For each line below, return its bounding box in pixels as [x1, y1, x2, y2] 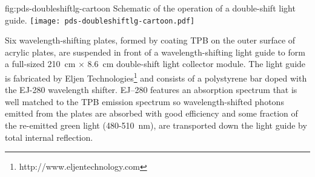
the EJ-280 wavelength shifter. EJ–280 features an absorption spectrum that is [5, 83, 297, 96]
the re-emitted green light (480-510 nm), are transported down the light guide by [5, 119, 307, 132]
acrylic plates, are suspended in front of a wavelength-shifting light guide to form [5, 45, 305, 58]
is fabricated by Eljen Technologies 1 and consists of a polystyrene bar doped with [5, 70, 307, 84]
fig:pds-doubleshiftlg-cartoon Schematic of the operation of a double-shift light [5, 2, 296, 14]
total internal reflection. [5, 130, 93, 143]
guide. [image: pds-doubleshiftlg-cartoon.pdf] [5, 13, 195, 26]
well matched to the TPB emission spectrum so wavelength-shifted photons [5, 95, 284, 108]
